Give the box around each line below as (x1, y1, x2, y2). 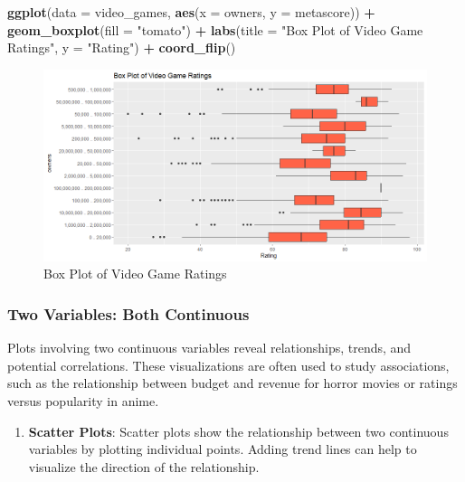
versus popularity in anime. (7, 391, 159, 410)
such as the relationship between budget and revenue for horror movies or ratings (7, 373, 458, 392)
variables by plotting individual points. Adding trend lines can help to (28, 439, 417, 458)
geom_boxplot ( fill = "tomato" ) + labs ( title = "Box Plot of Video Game (7, 20, 423, 39)
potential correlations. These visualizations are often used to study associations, (7, 355, 450, 374)
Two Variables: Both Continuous (7, 302, 250, 325)
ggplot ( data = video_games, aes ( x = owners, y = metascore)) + (7, 3, 375, 21)
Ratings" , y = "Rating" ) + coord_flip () (7, 38, 236, 57)
